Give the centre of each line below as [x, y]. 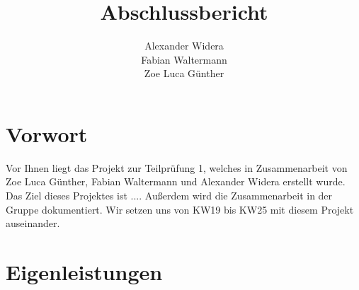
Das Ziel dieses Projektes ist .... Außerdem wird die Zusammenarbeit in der [169, 196]
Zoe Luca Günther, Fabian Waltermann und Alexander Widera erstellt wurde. [176, 181]
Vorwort [47, 133]
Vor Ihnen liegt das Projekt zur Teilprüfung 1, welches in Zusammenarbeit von [177, 167]
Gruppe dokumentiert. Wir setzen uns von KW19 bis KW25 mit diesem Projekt [180, 209]
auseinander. [33, 223]
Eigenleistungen [84, 272]
